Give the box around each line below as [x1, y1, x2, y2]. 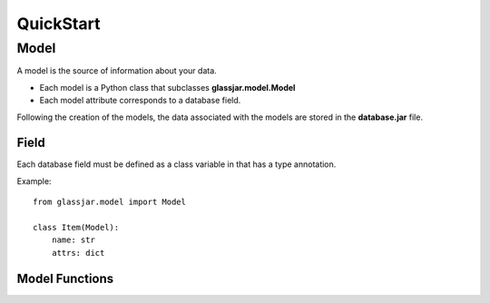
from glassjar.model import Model [33, 197, 186, 208]
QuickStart [16, 14, 101, 34]
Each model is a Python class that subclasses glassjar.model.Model [39, 82, 296, 93]
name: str [51, 235, 95, 245]
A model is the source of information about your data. [16, 65, 217, 76]
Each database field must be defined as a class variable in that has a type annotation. [16, 159, 337, 170]
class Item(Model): [33, 222, 120, 233]
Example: [16, 175, 52, 186]
